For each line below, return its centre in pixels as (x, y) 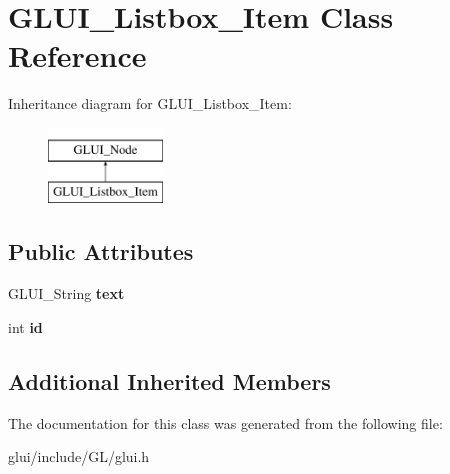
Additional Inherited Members (169, 380)
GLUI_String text (66, 293)
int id (25, 326)
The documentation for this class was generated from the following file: (225, 422)
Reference (77, 55)
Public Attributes (101, 251)
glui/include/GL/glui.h (79, 456)
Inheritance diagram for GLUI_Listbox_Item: (150, 103)
